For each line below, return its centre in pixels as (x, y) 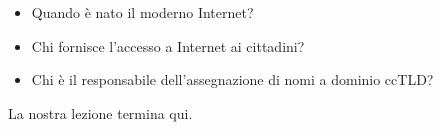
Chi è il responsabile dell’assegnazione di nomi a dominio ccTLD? (232, 79)
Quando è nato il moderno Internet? (142, 12)
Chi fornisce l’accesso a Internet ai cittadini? (168, 45)
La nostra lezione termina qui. (100, 112)
